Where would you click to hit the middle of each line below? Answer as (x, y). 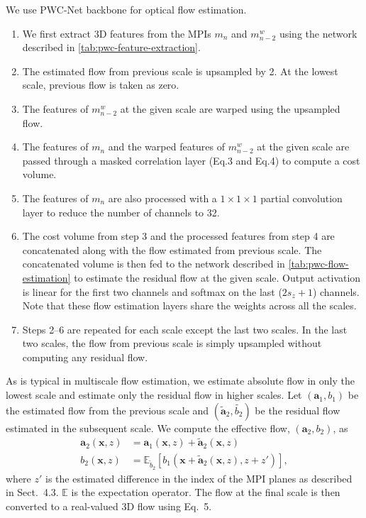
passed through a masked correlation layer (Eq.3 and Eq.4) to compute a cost (191, 160)
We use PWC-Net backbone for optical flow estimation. (126, 9)
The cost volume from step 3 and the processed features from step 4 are (178, 236)
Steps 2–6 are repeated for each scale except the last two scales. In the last (185, 329)
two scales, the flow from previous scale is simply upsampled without (172, 343)
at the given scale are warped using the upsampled (230, 108)
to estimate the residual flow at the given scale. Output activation (217, 277)
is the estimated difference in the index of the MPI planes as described (199, 478)
